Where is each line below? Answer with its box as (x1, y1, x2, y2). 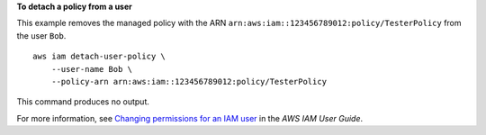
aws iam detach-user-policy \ (32, 51, 166, 62)
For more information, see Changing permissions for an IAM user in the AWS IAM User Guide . (16, 112, 364, 123)
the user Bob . (16, 30, 67, 40)
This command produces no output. (16, 96, 150, 107)
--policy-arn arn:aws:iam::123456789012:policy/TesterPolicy (50, 76, 328, 86)
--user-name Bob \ (50, 64, 133, 74)
